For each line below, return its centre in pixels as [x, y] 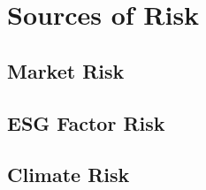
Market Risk [66, 70]
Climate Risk [69, 175]
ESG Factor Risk [86, 122]
